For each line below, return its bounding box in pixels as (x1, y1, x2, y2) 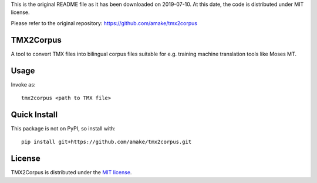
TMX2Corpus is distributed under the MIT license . (11, 169, 132, 176)
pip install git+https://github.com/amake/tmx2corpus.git (21, 139, 192, 146)
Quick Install (11, 109, 58, 119)
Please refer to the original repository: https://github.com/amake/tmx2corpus (11, 19, 198, 26)
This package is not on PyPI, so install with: (11, 125, 116, 132)
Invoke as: (11, 81, 36, 88)
